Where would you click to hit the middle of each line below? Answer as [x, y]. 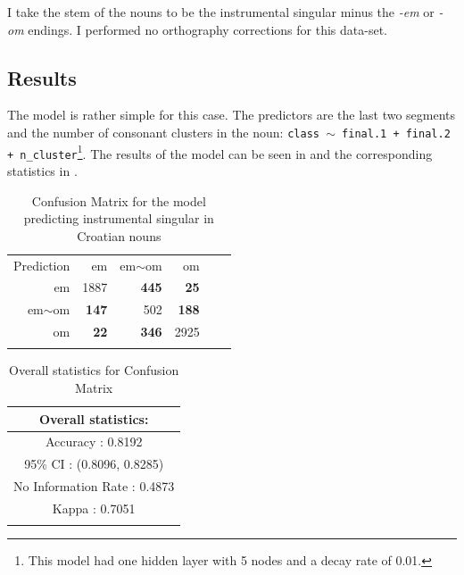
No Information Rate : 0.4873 [94, 486]
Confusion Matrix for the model [119, 200]
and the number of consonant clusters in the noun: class [163, 132]
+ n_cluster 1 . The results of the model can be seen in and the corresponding [220, 152]
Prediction [42, 265]
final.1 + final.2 [396, 133]
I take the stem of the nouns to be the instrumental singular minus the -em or [221, 12]
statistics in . [42, 170]
